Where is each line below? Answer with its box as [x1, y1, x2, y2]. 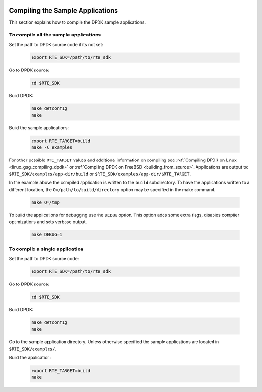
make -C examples [31, 145, 73, 150]
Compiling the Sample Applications [9, 6, 118, 15]
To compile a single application [9, 246, 84, 252]
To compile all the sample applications [9, 32, 101, 38]
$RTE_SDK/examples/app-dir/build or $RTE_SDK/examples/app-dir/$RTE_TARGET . [9, 171, 191, 177]
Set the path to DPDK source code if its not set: [9, 41, 104, 47]
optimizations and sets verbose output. [9, 219, 87, 225]
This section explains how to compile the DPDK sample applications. [9, 19, 146, 25]
